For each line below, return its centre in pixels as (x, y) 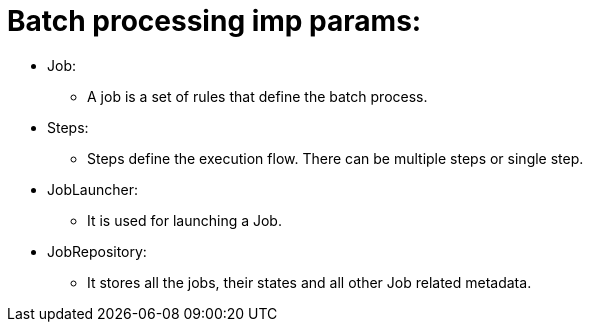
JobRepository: (97, 251)
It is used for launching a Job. (184, 220)
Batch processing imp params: (214, 21)
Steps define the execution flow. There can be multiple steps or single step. (335, 158)
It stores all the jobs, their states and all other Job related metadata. (309, 282)
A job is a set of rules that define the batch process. (257, 96)
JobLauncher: (93, 189)
